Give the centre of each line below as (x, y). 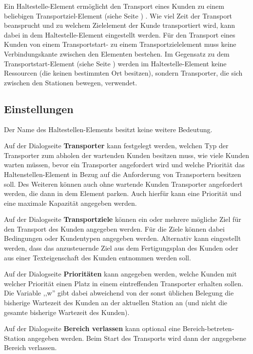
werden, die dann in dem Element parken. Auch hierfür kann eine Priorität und (123, 193)
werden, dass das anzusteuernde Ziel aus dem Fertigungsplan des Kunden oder (121, 248)
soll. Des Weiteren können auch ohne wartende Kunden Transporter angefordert (123, 184)
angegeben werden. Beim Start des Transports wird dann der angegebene (137, 338)
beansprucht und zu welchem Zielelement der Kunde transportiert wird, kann (120, 25)
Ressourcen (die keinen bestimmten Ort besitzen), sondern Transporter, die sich (123, 73)
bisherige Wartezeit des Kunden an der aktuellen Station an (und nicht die (116, 303)
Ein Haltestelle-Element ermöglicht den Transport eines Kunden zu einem (114, 6)
